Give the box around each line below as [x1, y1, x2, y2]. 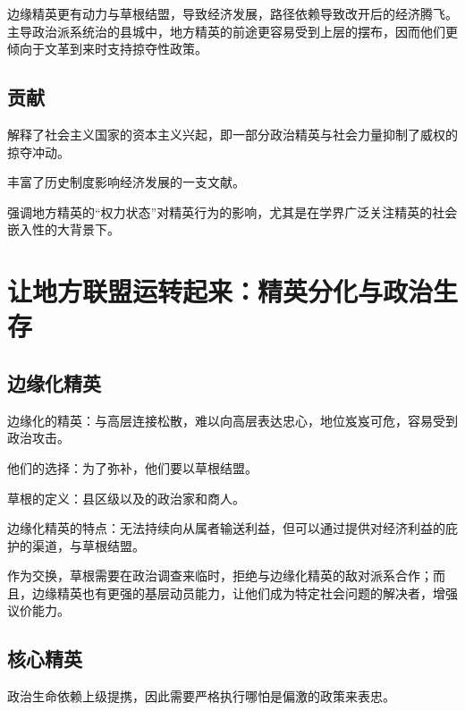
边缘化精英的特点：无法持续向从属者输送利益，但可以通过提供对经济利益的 [7, 519, 445, 537]
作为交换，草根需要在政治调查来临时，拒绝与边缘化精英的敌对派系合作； [7, 566, 433, 585]
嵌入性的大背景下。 [7, 220, 120, 239]
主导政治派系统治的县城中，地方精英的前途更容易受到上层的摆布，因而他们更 [7, 21, 458, 40]
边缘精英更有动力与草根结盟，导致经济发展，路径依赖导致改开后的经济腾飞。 [7, 4, 458, 22]
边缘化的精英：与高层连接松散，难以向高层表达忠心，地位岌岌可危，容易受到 [7, 411, 458, 429]
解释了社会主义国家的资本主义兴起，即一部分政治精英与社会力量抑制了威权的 [7, 124, 458, 143]
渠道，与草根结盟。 [31, 536, 145, 554]
